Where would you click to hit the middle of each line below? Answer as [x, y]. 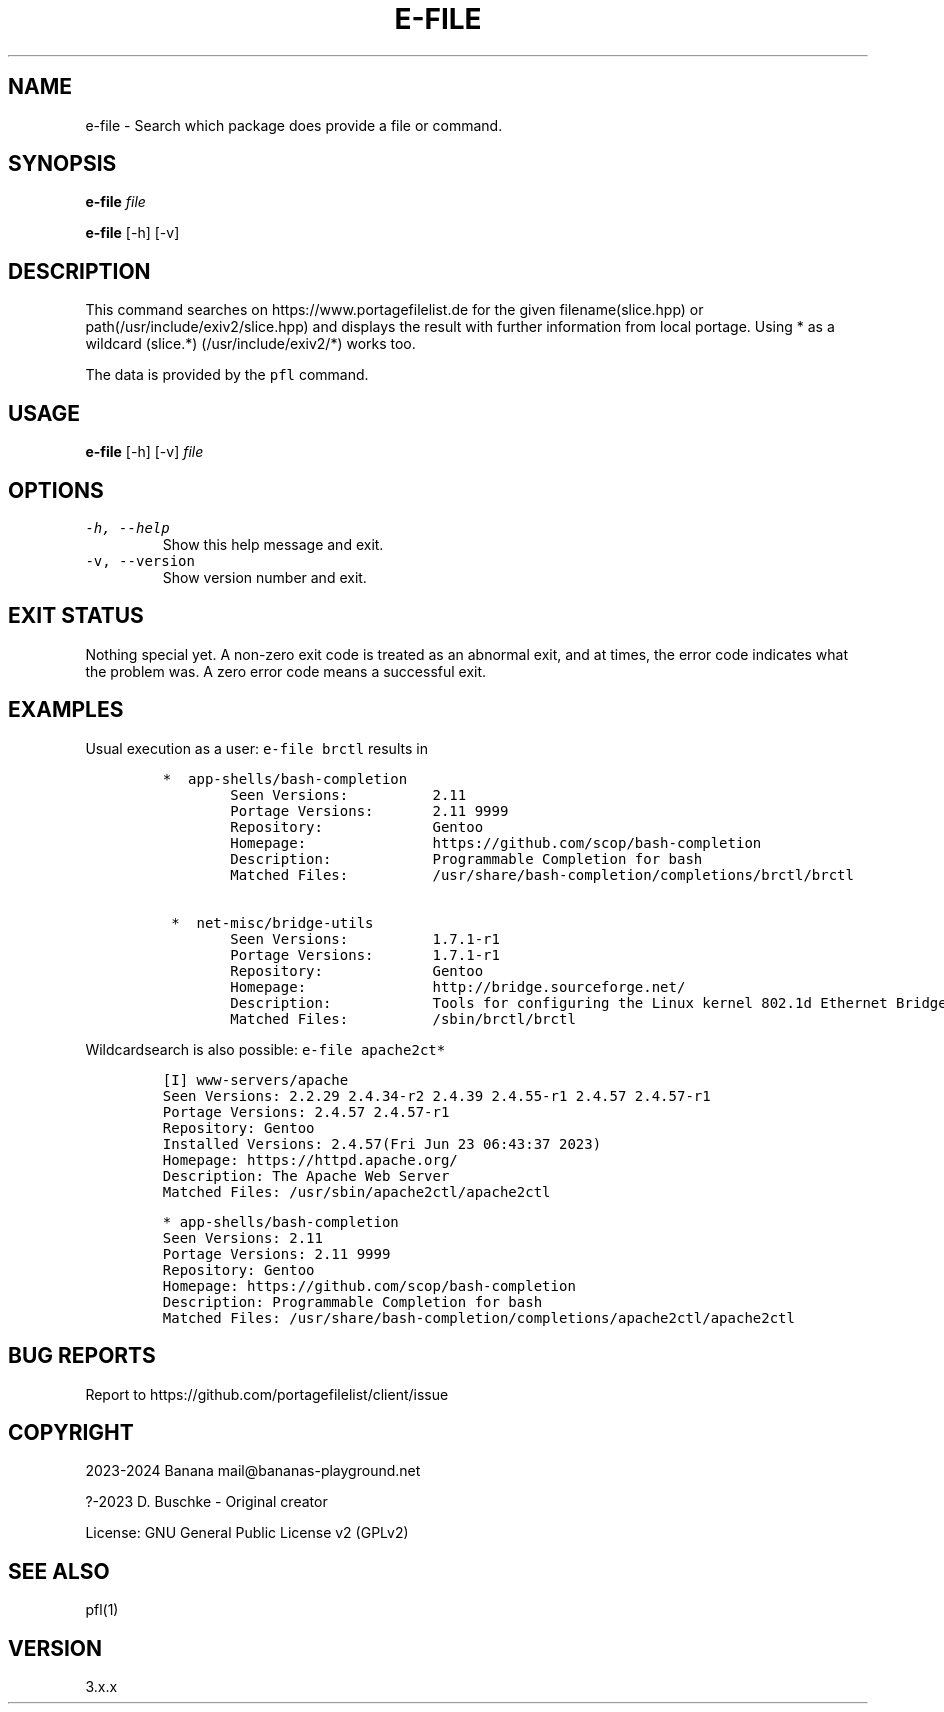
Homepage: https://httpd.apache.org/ [310, 1159]
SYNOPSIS [62, 164]
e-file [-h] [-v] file [144, 452]
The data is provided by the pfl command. [227, 375]
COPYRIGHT [71, 1432]
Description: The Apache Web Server [306, 1175]
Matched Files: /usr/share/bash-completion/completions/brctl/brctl [542, 874]
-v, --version [140, 560]
